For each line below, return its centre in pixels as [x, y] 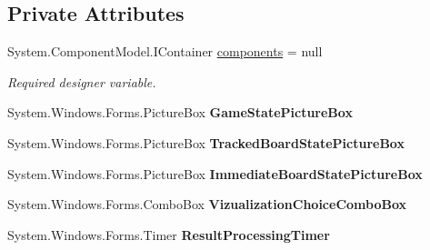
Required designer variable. [82, 81]
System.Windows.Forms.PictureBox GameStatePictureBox [180, 112]
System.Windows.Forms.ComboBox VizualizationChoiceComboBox [207, 204]
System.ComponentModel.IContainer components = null [165, 51]
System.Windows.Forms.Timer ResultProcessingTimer [169, 234]
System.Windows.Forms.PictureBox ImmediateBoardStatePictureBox [215, 173]
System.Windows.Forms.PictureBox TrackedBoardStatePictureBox [206, 142]
